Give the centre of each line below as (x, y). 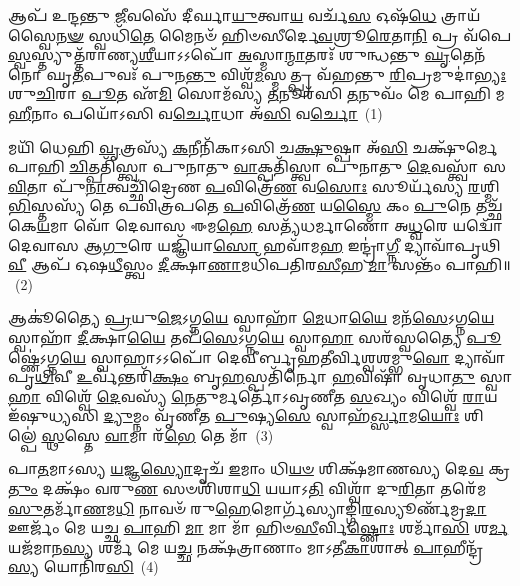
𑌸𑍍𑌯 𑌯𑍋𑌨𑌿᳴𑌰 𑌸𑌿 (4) (83, 566)
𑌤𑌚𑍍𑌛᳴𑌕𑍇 (489, 205)
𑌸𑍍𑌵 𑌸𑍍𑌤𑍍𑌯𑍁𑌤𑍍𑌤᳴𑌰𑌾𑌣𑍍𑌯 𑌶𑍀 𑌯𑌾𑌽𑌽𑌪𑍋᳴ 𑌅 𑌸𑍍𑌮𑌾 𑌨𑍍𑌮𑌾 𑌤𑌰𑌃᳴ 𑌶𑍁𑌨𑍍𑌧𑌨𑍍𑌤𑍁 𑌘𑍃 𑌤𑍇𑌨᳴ (247, 54)
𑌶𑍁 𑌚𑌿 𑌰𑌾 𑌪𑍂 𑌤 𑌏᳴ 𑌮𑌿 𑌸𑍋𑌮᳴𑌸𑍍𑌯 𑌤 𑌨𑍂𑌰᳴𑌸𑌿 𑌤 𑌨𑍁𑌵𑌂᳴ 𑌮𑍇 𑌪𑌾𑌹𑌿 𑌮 (256, 93)
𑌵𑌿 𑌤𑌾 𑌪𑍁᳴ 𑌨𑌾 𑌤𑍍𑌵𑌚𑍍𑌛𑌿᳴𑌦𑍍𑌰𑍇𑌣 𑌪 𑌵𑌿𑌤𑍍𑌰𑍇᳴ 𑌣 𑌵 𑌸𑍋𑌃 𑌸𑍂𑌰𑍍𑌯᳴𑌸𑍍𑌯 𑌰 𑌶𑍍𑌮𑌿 (254, 185)
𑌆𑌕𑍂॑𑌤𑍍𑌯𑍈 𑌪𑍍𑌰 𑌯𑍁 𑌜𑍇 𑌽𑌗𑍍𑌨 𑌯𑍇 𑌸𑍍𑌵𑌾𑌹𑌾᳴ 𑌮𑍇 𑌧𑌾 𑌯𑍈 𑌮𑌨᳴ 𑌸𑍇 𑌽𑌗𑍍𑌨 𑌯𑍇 (251, 317)
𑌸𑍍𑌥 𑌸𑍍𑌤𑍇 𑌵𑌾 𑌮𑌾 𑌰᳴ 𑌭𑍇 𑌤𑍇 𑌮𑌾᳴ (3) (157, 434)
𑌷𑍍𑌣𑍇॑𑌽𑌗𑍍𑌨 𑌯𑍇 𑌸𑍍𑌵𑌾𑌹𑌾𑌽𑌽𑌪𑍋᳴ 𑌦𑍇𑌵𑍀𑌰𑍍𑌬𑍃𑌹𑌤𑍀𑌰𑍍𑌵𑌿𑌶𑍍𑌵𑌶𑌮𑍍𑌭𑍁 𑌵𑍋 (229, 356)
